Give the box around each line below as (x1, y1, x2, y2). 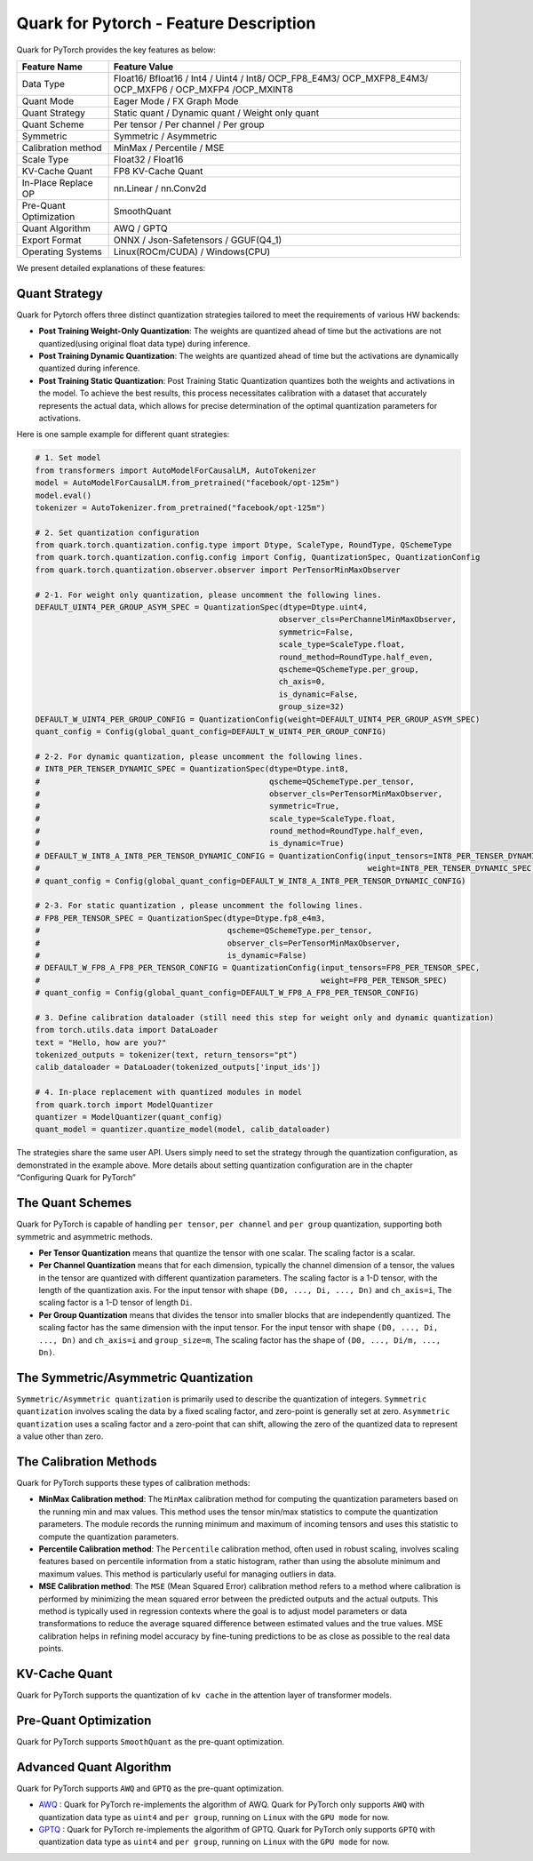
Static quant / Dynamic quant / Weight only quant (113, 107, 320, 119)
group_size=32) (278, 702, 345, 712)
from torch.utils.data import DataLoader (35, 1025, 219, 1035)
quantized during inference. (38, 363, 140, 373)
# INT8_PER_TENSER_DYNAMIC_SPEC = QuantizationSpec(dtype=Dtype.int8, (35, 764, 350, 774)
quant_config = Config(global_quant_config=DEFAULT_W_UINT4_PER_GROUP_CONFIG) (35, 726, 386, 737)
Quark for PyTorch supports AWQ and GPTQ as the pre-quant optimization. (16, 1783, 284, 1793)
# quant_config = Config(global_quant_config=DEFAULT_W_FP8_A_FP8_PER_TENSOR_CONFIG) (35, 987, 419, 998)
